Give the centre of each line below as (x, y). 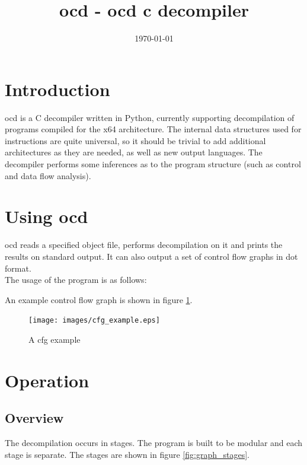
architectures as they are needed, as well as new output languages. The (134, 152)
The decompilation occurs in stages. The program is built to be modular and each (154, 443)
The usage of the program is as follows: (76, 280)
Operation (47, 380)
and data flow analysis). (48, 175)
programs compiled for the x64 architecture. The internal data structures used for (153, 129)
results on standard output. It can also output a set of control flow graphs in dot (151, 256)
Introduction (57, 89)
